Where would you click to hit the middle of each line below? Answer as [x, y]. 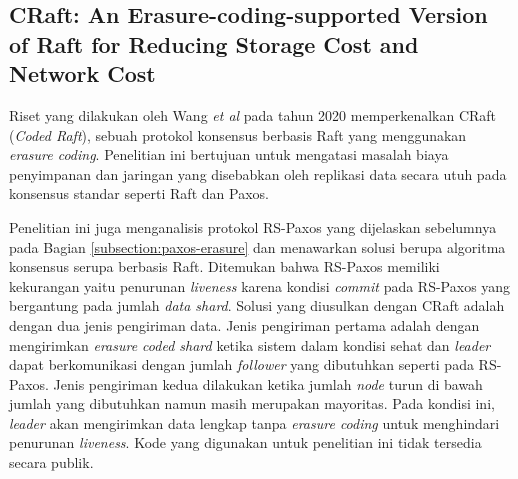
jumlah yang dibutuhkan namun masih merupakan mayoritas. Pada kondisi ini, [252, 403]
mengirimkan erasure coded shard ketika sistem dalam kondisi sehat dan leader [250, 344]
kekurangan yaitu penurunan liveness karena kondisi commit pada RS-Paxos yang [260, 285]
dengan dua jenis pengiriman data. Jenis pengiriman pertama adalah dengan [244, 324]
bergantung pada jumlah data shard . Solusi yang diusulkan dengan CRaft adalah [257, 305]
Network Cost [82, 73]
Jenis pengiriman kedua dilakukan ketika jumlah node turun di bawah [268, 383]
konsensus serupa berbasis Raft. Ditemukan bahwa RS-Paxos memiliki [224, 266]
